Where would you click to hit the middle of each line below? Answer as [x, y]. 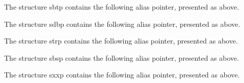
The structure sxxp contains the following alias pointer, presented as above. [122, 75]
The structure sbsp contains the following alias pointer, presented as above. [122, 57]
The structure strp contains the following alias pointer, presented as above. [121, 41]
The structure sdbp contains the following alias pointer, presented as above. [122, 24]
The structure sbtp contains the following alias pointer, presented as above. [122, 7]
